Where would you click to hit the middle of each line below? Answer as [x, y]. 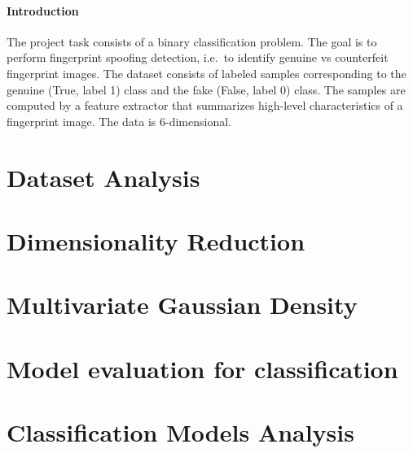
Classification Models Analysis [180, 432]
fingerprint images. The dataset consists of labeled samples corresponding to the [206, 73]
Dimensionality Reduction [156, 240]
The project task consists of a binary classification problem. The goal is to [192, 41]
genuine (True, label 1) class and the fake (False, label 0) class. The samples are [206, 89]
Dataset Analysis [103, 177]
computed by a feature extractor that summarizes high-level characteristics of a [205, 105]
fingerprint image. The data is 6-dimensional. [119, 121]
